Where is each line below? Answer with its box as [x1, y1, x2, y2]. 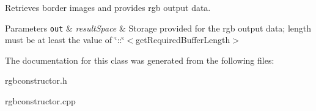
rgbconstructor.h [5, 74, 67, 87]
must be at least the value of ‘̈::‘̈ [5, 33, 125, 46]
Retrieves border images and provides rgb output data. [5, 1, 211, 13]
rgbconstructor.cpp [5, 95, 76, 107]
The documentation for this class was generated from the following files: [5, 53, 274, 66]
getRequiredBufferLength [136, 33, 230, 46]
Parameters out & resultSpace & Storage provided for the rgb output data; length [5, 21, 312, 34]
